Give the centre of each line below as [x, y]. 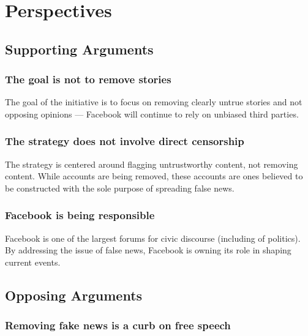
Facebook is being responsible [80, 215]
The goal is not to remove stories [88, 79]
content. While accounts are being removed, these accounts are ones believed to [154, 176]
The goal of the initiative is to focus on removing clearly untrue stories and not [154, 102]
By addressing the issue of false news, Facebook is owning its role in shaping [148, 250]
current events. [33, 262]
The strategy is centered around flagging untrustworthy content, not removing [152, 164]
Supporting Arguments [79, 49]
